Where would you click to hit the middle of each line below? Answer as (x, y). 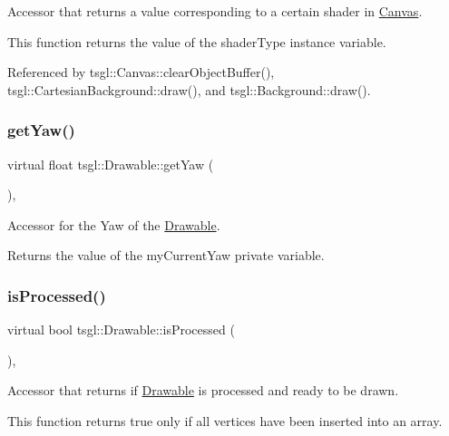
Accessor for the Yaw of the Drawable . (114, 224)
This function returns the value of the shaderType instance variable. (197, 41)
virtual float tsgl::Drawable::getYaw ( (111, 164)
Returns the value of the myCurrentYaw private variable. (166, 255)
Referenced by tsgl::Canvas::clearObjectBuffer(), (141, 72)
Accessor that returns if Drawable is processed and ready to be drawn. (203, 390)
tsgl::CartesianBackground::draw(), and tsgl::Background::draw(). (189, 89)
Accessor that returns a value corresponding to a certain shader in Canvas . (215, 11)
